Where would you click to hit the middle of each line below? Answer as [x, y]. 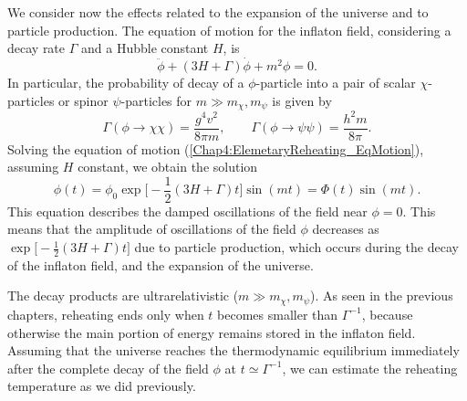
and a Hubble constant [145, 48]
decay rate [36, 48]
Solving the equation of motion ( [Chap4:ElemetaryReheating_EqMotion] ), [216, 148]
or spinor [83, 100]
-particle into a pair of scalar [336, 82]
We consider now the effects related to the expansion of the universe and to [218, 12]
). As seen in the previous [382, 295]
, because [387, 314]
